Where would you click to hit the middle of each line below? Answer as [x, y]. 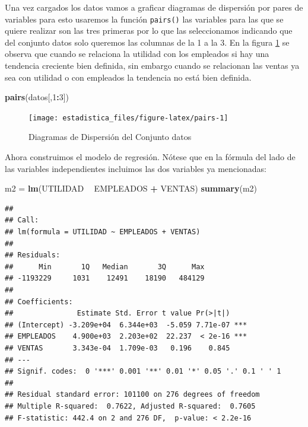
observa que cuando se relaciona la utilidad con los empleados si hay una [137, 54]
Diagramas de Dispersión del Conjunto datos [110, 137]
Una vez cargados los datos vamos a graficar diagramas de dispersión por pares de [154, 7]
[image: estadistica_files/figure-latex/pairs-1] [128, 118]
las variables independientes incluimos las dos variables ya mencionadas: [136, 168]
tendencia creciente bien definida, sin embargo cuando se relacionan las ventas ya [152, 66]
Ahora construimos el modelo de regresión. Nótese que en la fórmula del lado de [150, 157]
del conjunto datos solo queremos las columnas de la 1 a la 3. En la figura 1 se [147, 42]
